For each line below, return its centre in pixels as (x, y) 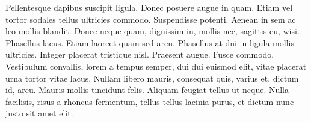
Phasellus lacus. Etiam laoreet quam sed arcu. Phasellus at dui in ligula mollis (150, 42)
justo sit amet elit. (39, 113)
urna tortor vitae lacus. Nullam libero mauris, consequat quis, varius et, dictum (152, 78)
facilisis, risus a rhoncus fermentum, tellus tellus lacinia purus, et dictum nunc (150, 101)
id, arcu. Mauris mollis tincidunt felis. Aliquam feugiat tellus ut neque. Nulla (147, 90)
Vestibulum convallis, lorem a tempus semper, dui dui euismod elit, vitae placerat (156, 66)
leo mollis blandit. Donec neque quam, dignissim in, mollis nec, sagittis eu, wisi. (152, 31)
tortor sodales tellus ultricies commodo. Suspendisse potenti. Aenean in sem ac (151, 19)
